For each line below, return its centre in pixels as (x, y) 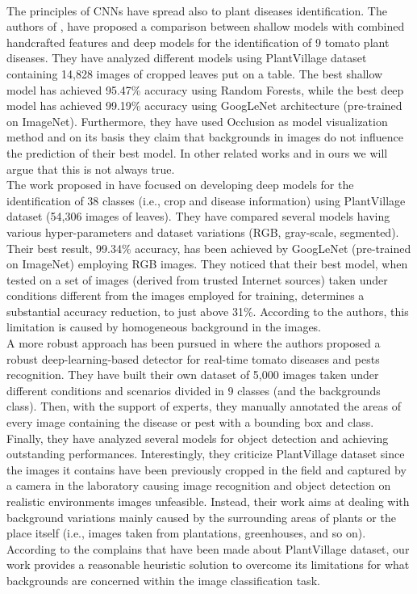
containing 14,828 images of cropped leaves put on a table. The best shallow (195, 73)
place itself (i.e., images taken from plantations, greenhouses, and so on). (186, 533)
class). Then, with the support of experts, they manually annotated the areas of (204, 406)
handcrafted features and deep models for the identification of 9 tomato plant (198, 42)
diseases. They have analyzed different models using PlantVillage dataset (187, 58)
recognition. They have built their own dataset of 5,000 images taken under (193, 375)
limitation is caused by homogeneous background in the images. (164, 327)
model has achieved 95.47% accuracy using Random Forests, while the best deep (205, 89)
